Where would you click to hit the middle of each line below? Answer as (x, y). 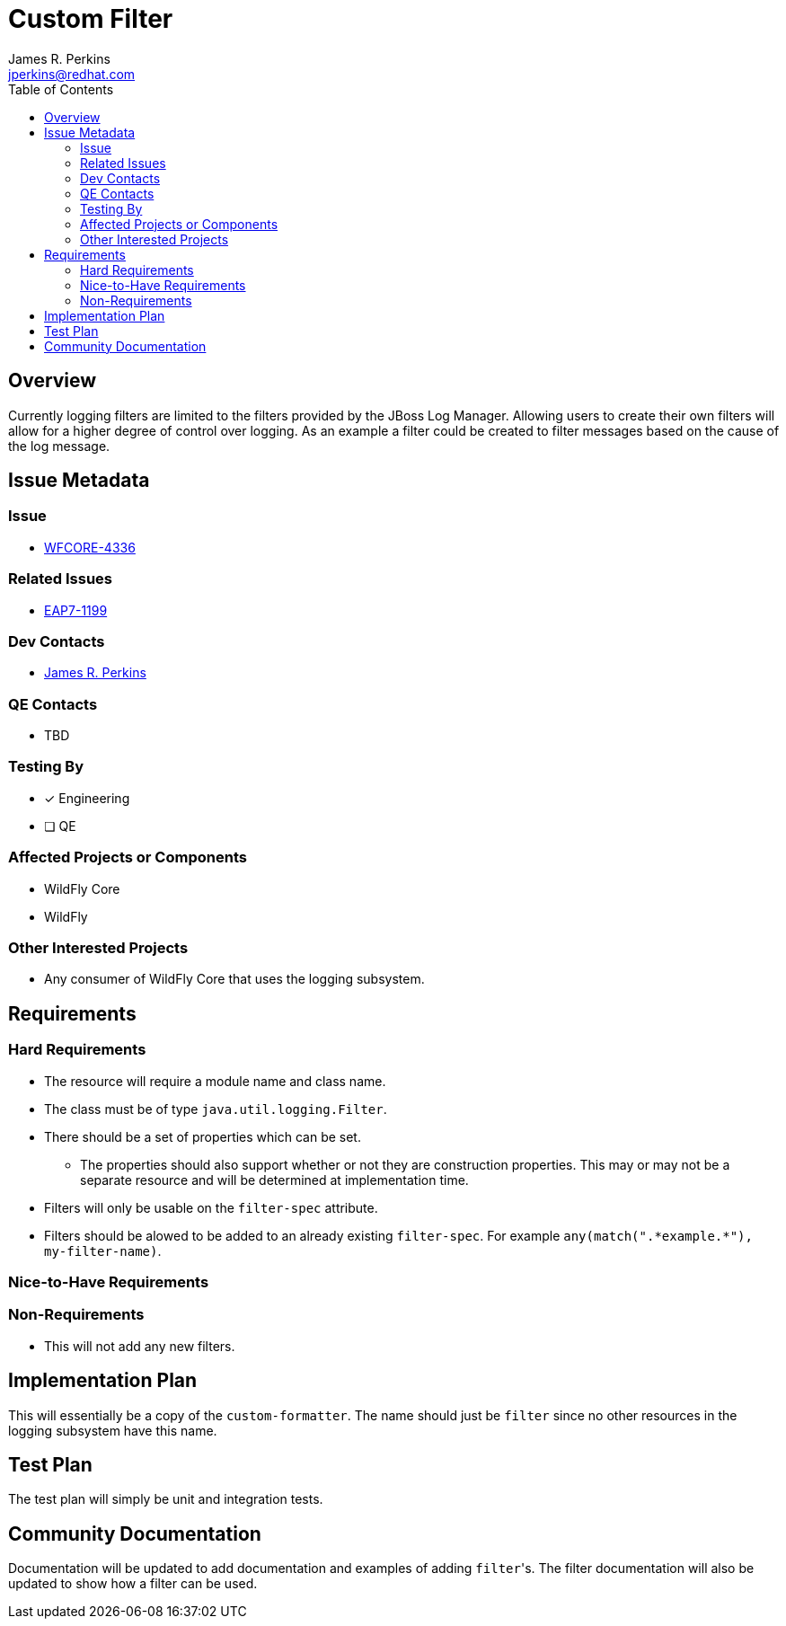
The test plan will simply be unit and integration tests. (166, 1499)
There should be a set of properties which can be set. (203, 1136)
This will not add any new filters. (140, 1346)
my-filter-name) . (103, 1250)
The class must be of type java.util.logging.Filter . (216, 1109)
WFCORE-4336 (90, 547)
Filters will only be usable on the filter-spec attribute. (211, 1207)
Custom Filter (91, 19)
